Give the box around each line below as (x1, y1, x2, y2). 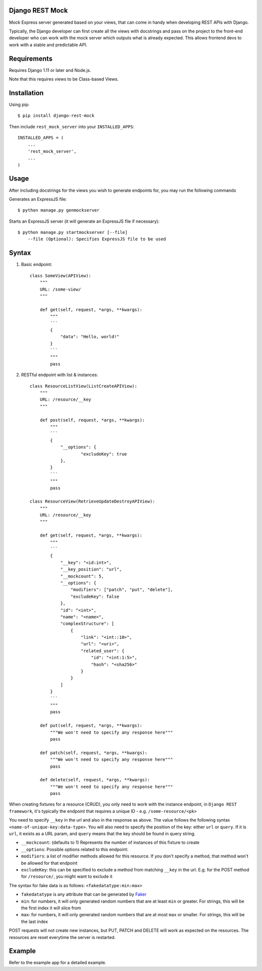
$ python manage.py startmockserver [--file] (17, 230, 128, 235)
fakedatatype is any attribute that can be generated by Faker (21, 891, 147, 897)
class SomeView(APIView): (30, 273, 92, 279)
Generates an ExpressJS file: (9, 196, 67, 202)
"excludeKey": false (70, 593, 120, 599)
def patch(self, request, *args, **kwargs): (39, 750, 147, 756)
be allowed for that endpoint (21, 860, 78, 866)
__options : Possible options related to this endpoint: (21, 846, 129, 852)
